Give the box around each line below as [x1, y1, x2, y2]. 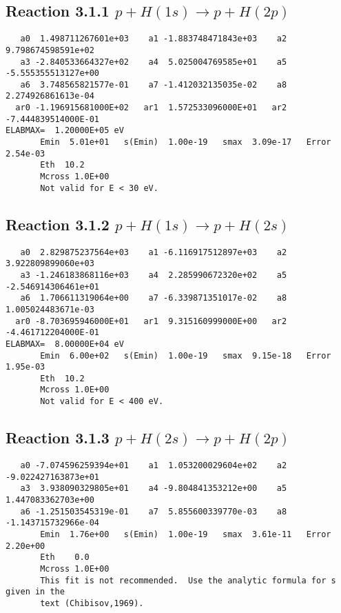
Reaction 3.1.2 [6, 213, 110, 234]
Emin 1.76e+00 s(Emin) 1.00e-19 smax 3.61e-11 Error [40, 529, 331, 539]
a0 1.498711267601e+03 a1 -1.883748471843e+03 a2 [20, 34, 287, 44]
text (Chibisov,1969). [40, 598, 144, 608]
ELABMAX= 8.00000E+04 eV [6, 339, 124, 349]
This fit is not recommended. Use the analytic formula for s [40, 575, 336, 585]
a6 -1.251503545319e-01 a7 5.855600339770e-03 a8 [20, 506, 287, 516]
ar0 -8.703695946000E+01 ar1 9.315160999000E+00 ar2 [15, 316, 287, 326]
